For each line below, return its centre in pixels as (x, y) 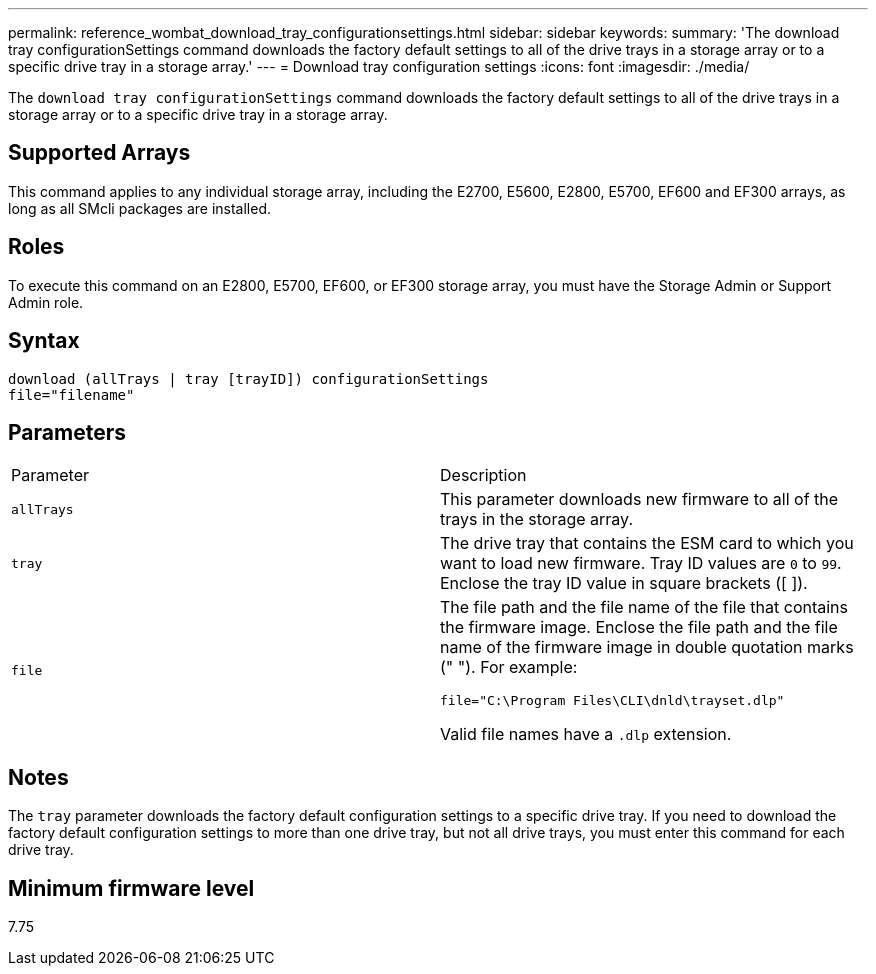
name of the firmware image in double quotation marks (647, 647)
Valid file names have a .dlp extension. (586, 734)
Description (483, 475)
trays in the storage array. (536, 519)
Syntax (44, 341)
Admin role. (46, 302)
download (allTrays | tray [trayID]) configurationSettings (248, 378)
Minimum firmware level (131, 888)
